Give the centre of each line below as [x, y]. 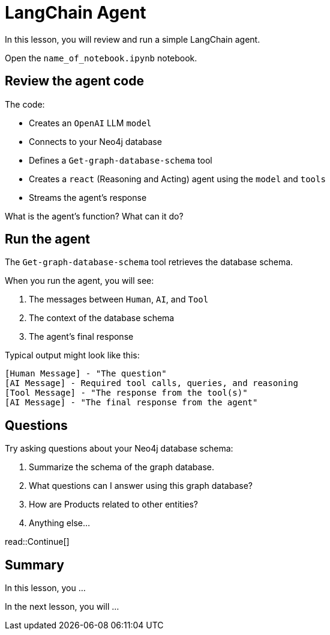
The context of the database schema [102, 318]
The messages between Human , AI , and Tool [119, 299]
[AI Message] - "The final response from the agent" [131, 403]
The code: [25, 104]
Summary [34, 565]
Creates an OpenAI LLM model [90, 123]
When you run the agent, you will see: [79, 281]
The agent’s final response [81, 337]
